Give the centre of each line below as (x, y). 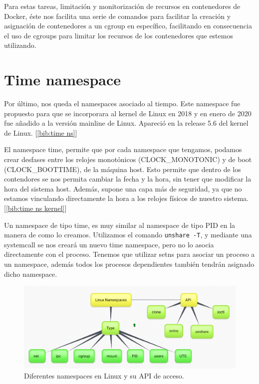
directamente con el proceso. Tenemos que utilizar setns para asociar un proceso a (129, 254)
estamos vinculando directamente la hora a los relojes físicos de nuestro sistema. (127, 198)
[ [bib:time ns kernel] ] (35, 208)
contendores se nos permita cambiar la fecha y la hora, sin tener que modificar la (128, 179)
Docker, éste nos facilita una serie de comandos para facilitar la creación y (118, 16)
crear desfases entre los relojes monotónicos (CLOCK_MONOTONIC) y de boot (128, 159)
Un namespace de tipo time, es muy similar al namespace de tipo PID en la (120, 225)
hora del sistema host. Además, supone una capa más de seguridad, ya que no (123, 188)
